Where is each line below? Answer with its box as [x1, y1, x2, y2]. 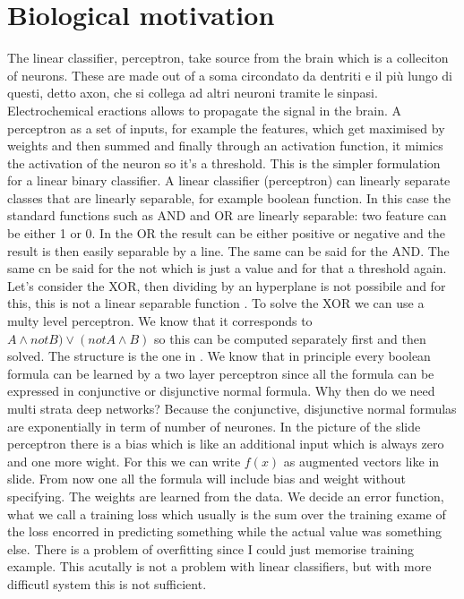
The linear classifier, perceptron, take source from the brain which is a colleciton [7, 48, 449, 67]
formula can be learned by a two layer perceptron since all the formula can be [7, 364, 434, 382]
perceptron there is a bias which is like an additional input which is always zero [7, 434, 444, 453]
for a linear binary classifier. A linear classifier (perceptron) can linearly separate [7, 171, 451, 190]
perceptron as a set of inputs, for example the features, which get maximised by [7, 118, 445, 137]
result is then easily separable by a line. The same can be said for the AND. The [7, 241, 450, 260]
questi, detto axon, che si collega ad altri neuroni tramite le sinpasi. [7, 83, 378, 102]
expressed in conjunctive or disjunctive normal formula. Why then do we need [7, 381, 435, 400]
